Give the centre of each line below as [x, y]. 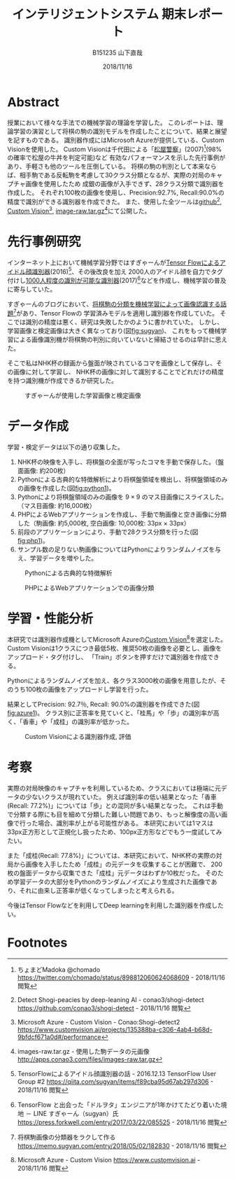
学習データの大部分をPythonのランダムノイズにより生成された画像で [112, 882]
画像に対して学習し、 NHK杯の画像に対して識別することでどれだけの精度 [119, 372]
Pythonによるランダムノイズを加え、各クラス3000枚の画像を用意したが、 [114, 681]
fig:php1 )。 [33, 540]
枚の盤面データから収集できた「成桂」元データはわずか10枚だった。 [106, 873]
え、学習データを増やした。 [57, 558]
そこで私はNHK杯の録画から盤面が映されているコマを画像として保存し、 [112, 363]
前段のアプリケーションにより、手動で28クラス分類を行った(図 [108, 532]
